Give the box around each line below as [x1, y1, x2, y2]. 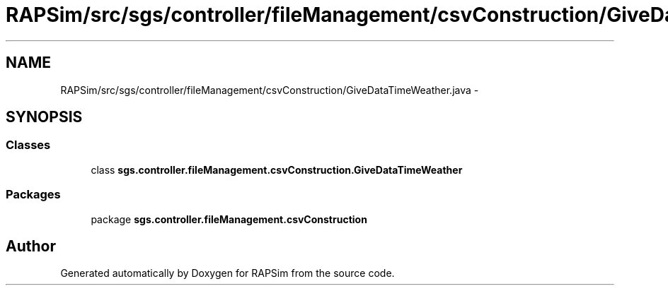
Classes [6, 138, 51, 153]
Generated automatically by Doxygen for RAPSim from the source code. [60, 267, 395, 280]
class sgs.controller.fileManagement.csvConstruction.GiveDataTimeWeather [91, 163, 463, 176]
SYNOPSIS [6, 108, 83, 126]
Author [6, 237, 56, 255]
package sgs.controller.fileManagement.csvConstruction [91, 213, 367, 225]
